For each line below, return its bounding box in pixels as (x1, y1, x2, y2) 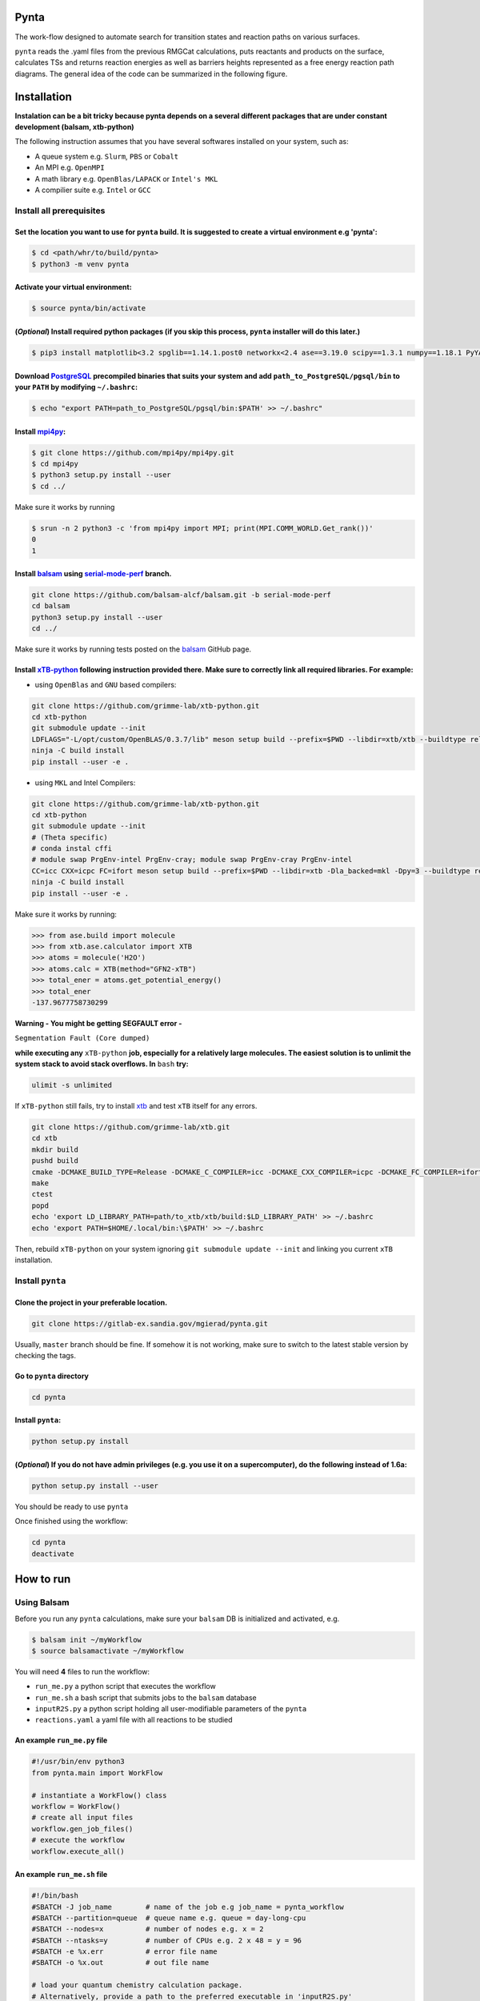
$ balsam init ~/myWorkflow (31, 1635, 142, 1644)
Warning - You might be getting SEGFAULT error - (14, 1018, 182, 1028)
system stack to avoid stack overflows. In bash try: (14, 1059, 189, 1069)
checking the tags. (14, 1350, 76, 1360)
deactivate (31, 1549, 74, 1558)
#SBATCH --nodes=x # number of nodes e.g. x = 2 (31, 1925, 264, 1934)
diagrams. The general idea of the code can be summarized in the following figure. (14, 69, 288, 78)
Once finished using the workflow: (14, 1517, 128, 1526)
